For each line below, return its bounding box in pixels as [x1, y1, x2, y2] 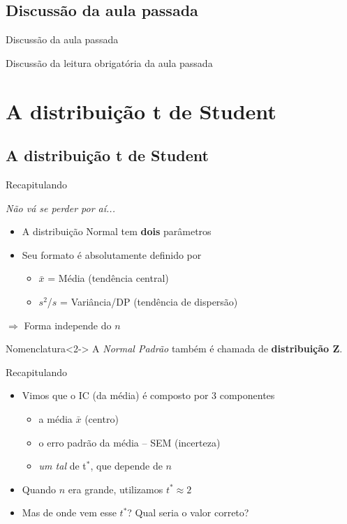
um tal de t [38, 458, 87, 473]
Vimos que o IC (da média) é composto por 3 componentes [22, 388, 275, 403]
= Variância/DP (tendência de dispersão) [60, 294, 238, 308]
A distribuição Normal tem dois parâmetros [22, 224, 212, 239]
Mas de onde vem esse [22, 505, 117, 520]
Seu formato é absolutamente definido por [22, 247, 202, 262]
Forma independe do [24, 317, 112, 332]
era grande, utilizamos [68, 481, 163, 496]
